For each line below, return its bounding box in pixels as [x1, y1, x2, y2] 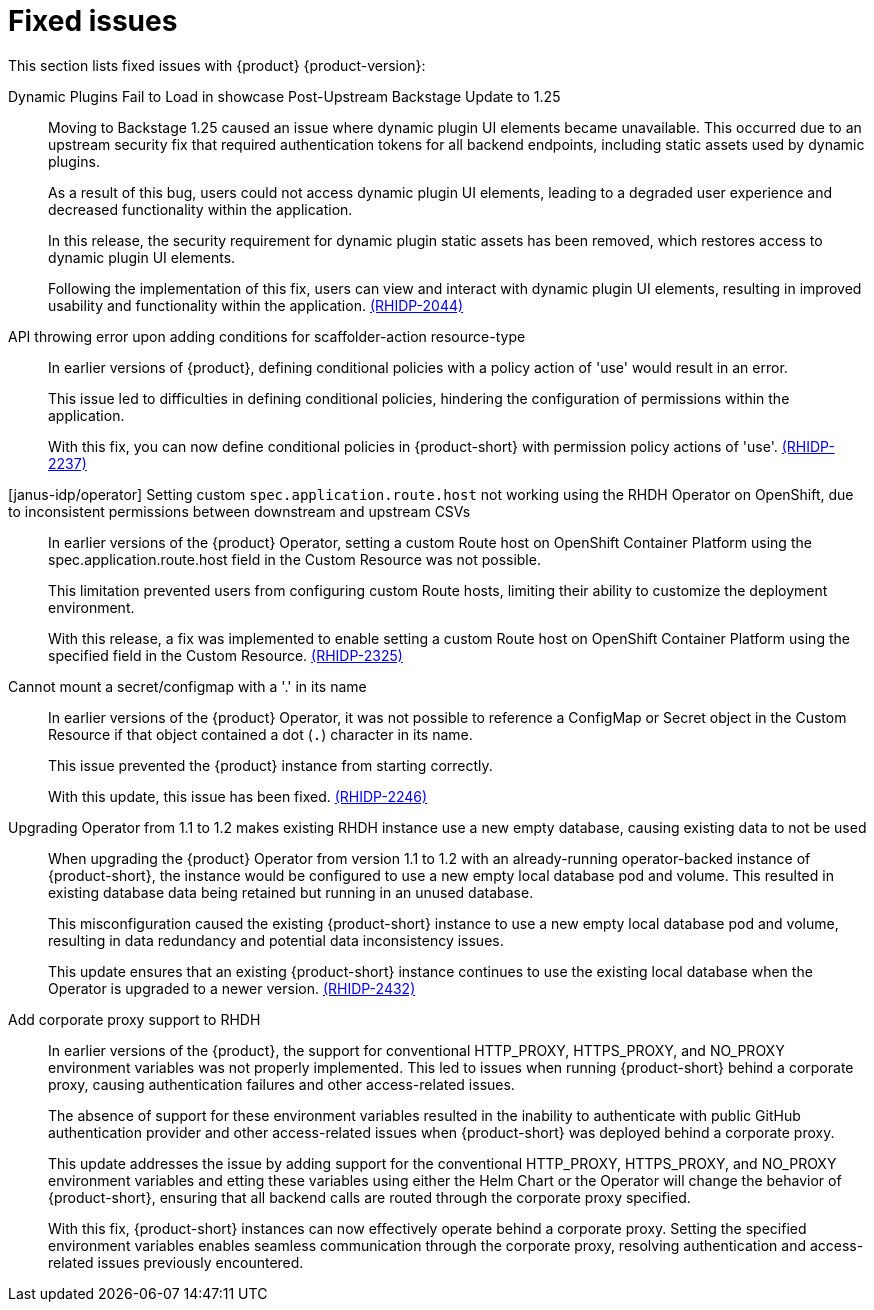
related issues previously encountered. [48, 1253, 304, 1271]
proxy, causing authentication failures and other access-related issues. [48, 1075, 515, 1093]
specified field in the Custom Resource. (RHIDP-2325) [48, 646, 403, 664]
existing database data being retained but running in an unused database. [48, 883, 534, 901]
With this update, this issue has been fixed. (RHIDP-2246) [48, 787, 428, 805]
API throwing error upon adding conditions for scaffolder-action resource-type [8, 327, 526, 345]
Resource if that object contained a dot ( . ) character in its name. [48, 725, 473, 743]
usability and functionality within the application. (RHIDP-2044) [48, 296, 464, 314]
